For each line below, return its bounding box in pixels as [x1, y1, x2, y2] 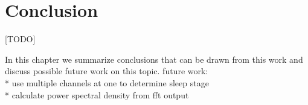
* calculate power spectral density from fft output [5, 88, 189, 101]
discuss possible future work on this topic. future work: [5, 65, 208, 77]
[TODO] [5, 33, 36, 45]
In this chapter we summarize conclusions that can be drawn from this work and [5, 52, 303, 65]
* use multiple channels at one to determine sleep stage [5, 76, 209, 89]
